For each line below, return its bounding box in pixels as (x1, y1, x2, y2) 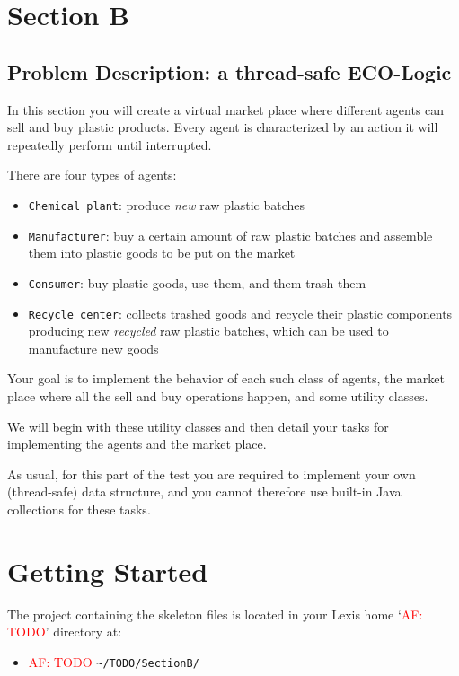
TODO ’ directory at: (7, 622, 122, 641)
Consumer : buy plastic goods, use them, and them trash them (28, 273, 366, 292)
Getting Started (7, 552, 208, 589)
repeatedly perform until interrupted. (7, 135, 212, 154)
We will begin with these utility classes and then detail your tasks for (7, 417, 389, 435)
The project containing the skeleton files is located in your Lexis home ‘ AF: (7, 604, 423, 623)
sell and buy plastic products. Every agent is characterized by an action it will (7, 118, 438, 136)
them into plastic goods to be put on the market (28, 243, 296, 262)
